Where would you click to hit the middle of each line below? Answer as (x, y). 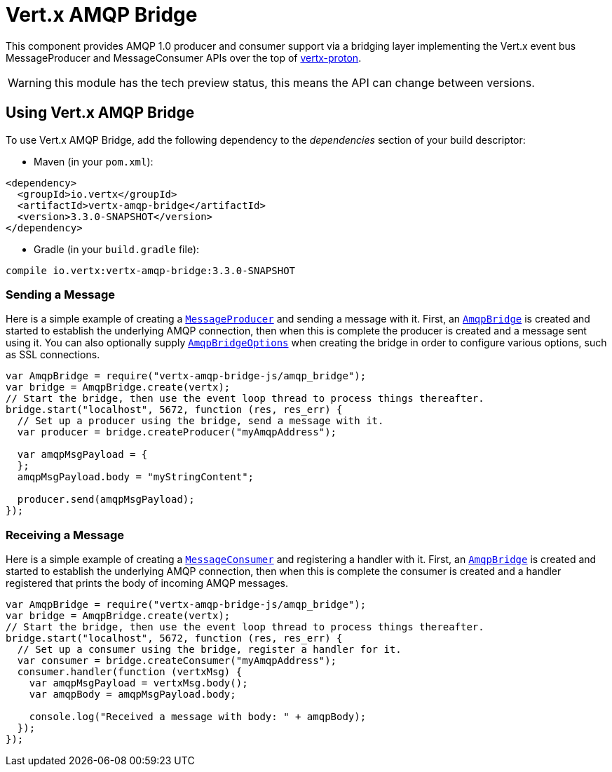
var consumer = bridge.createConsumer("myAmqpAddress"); (177, 661)
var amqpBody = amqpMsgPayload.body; (132, 695)
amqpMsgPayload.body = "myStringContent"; (136, 477)
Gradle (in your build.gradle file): (117, 249)
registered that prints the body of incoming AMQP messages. (147, 583)
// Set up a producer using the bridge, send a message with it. (200, 421)
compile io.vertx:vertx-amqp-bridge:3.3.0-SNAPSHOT (151, 270)
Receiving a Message (65, 535)
